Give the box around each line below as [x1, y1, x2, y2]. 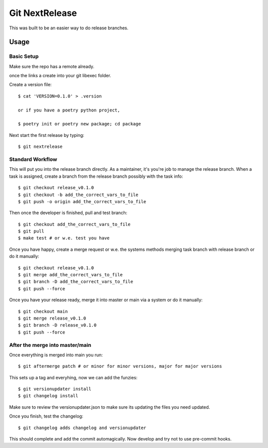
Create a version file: [9, 82, 52, 88]
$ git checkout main [18, 309, 68, 314]
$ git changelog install [18, 393, 78, 399]
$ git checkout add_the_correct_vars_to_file [18, 222, 131, 227]
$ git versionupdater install [18, 386, 92, 392]
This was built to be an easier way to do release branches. [9, 25, 129, 31]
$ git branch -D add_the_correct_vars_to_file [18, 279, 134, 285]
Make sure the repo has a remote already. [9, 63, 94, 69]
